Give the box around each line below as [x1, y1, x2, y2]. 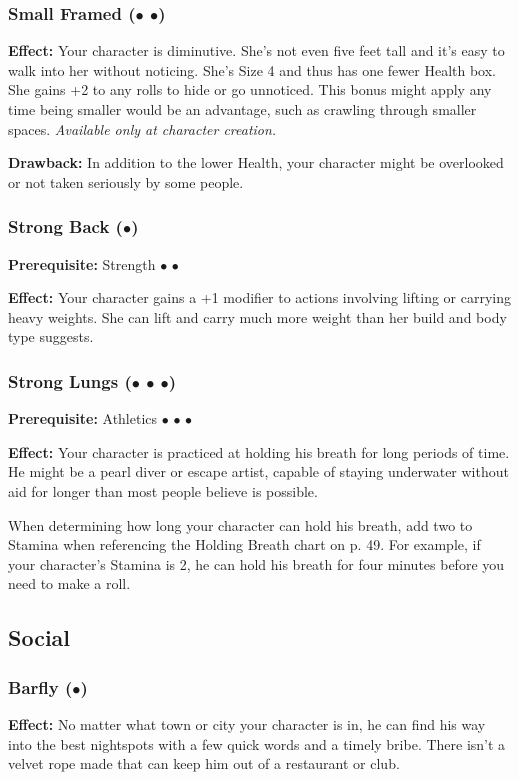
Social [8, 622, 71, 653]
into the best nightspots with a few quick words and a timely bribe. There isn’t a [8, 733, 506, 754]
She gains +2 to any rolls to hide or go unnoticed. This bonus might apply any [8, 79, 492, 100]
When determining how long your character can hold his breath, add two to [8, 514, 473, 535]
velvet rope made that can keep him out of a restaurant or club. [8, 753, 400, 774]
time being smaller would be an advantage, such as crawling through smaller [8, 99, 477, 119]
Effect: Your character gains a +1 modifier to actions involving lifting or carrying [8, 287, 512, 308]
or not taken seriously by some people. [8, 171, 244, 192]
